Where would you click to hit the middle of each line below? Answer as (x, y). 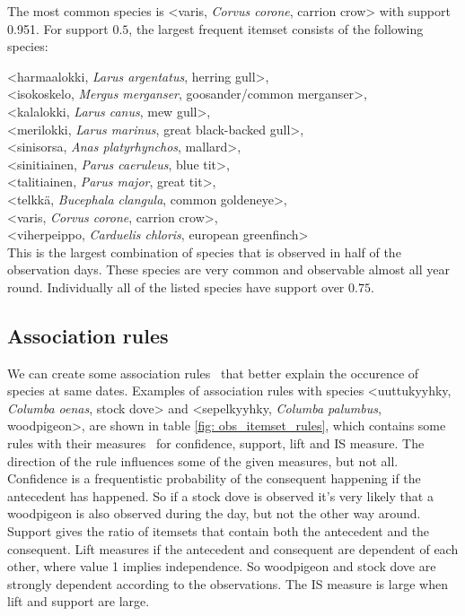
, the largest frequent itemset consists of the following (276, 28)
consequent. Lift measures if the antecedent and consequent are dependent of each (233, 548)
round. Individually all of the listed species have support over (176, 286)
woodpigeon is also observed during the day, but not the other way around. (214, 513)
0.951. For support (58, 28)
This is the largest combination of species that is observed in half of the (204, 252)
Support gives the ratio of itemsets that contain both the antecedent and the (219, 531)
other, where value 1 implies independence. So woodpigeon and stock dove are (222, 566)
